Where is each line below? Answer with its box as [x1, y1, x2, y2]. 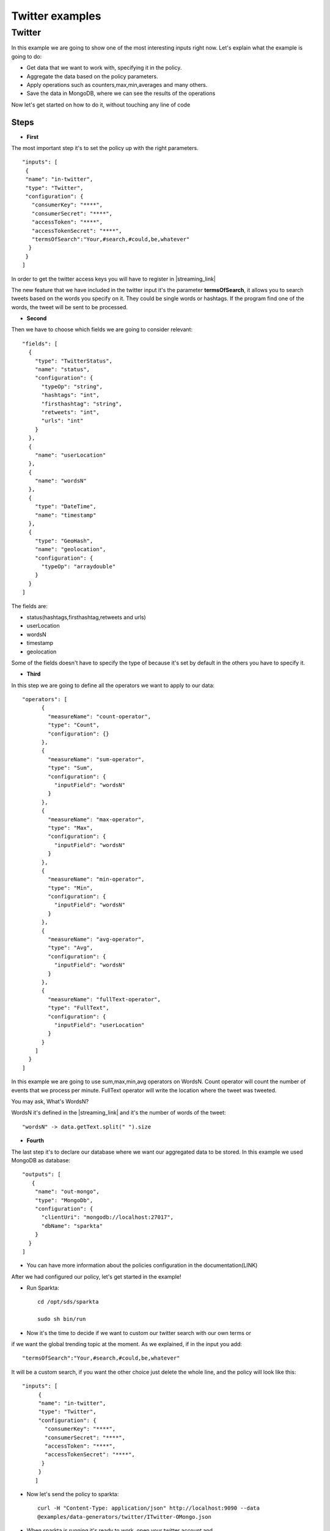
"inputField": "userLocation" [54, 1021, 145, 1028]
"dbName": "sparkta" [41, 1222, 103, 1229]
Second [26, 315, 47, 322]
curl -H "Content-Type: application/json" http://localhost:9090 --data [37, 1505, 260, 1512]
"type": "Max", [48, 824, 94, 831]
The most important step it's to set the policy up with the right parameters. [11, 145, 199, 152]
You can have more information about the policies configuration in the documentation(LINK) [26, 1262, 258, 1269]
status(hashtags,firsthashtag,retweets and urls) [26, 613, 146, 621]
